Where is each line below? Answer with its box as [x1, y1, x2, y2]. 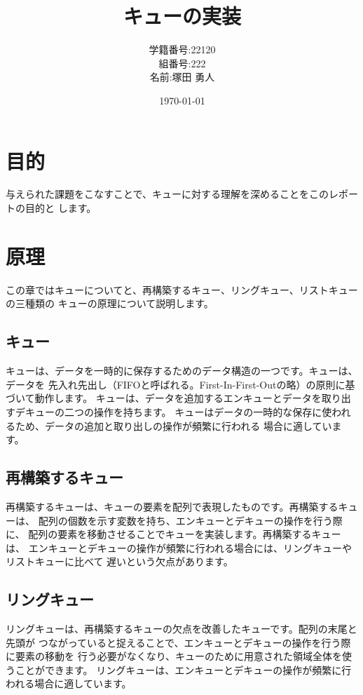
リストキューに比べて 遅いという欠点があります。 [6, 554, 233, 569]
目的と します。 [25, 201, 97, 215]
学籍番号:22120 [149, 42, 216, 57]
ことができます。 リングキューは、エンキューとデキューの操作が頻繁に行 [15, 662, 352, 677]
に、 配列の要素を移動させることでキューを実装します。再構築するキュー [6, 527, 341, 541]
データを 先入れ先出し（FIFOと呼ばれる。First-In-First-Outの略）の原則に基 [6, 377, 355, 391]
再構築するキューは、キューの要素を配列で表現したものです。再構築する [6, 499, 338, 513]
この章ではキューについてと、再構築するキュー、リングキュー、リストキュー [6, 282, 358, 297]
